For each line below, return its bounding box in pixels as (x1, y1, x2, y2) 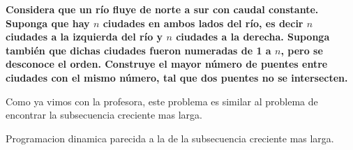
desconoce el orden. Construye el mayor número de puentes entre (6, 57, 328, 71)
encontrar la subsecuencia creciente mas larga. (6, 107, 202, 122)
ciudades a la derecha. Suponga (176, 29, 330, 44)
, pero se (280, 43, 323, 57)
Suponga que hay (6, 15, 90, 30)
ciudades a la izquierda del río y (6, 29, 163, 44)
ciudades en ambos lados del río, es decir (103, 15, 303, 30)
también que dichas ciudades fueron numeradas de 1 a (6, 43, 271, 57)
